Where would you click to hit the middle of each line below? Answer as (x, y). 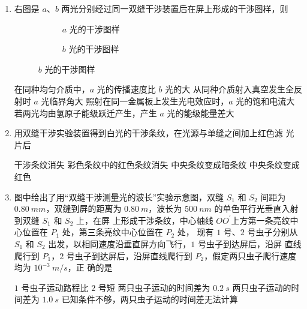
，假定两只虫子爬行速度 (250, 255)
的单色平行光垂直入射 (256, 208)
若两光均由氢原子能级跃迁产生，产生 (85, 112)
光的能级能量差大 (201, 112)
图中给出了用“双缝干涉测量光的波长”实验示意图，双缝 (119, 196)
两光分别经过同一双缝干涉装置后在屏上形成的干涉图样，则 (175, 8)
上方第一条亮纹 (261, 220)
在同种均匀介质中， (52, 89)
